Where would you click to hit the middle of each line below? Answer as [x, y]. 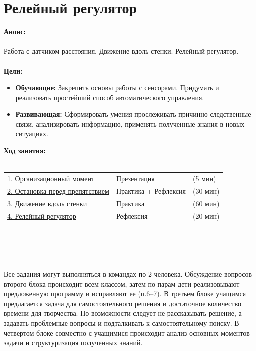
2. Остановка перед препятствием [58, 191]
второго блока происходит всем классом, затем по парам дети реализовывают [122, 284]
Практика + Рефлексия [151, 191]
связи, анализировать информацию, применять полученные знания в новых [130, 124]
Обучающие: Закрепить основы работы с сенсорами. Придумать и [117, 88]
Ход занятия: [25, 151]
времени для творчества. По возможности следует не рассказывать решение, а [123, 313]
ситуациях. [32, 134]
